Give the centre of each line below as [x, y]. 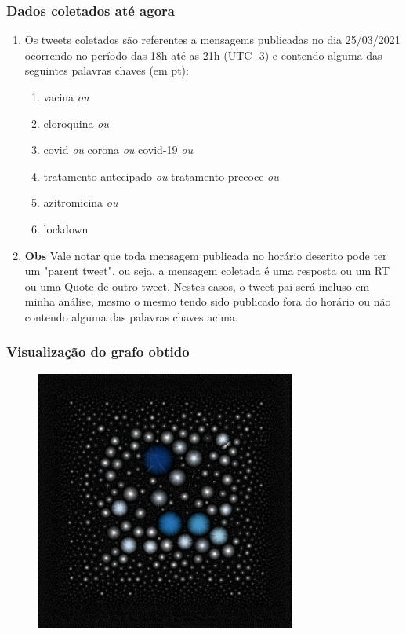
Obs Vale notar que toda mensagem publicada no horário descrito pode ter [206, 255]
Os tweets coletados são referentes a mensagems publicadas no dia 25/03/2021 [212, 40]
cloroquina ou [76, 123]
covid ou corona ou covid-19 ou [118, 150]
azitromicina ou [81, 202]
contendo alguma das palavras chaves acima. [131, 316]
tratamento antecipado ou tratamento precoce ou [161, 176]
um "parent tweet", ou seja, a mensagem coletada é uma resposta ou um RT [207, 271]
